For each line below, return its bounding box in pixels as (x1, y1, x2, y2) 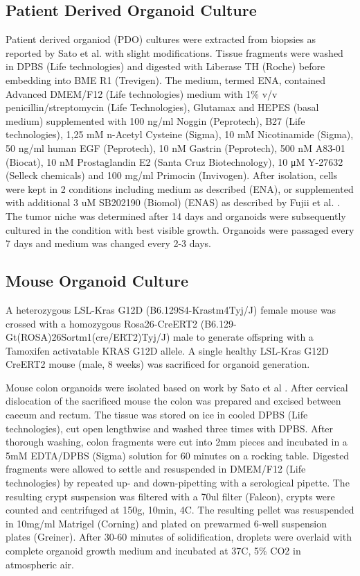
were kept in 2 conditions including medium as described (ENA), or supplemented (6, 181, 354, 196)
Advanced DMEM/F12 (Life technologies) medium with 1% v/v (6, 86, 278, 101)
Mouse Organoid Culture (6, 270, 189, 291)
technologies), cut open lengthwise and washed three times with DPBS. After (6, 421, 334, 435)
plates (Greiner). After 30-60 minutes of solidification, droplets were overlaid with (6, 530, 352, 544)
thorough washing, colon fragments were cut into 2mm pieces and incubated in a (6, 434, 348, 449)
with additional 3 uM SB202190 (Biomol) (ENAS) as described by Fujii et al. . (6, 195, 340, 210)
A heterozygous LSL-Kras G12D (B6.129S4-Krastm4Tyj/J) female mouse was (6, 302, 336, 316)
